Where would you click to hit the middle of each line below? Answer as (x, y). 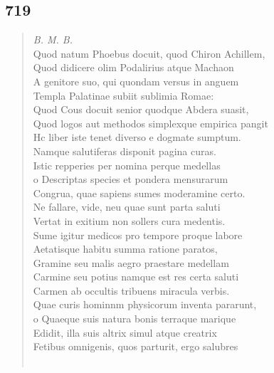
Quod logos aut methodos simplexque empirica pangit (151, 123)
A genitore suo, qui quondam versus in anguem (136, 81)
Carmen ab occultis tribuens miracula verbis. (131, 290)
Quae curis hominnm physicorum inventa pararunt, (145, 304)
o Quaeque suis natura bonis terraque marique (135, 319)
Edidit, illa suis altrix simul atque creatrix (125, 332)
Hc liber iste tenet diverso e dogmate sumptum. (137, 137)
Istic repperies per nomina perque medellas (127, 165)
